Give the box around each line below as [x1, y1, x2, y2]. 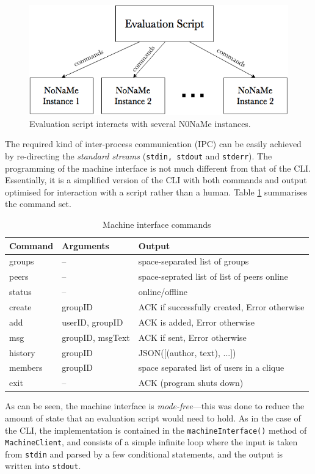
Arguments [62, 239, 109, 252]
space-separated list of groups [138, 255, 249, 268]
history [9, 346, 35, 359]
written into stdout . [5, 459, 81, 472]
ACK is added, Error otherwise [138, 315, 255, 328]
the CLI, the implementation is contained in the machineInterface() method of [5, 423, 307, 436]
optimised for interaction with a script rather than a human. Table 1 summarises [5, 185, 308, 198]
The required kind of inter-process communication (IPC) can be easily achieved [5, 137, 302, 150]
